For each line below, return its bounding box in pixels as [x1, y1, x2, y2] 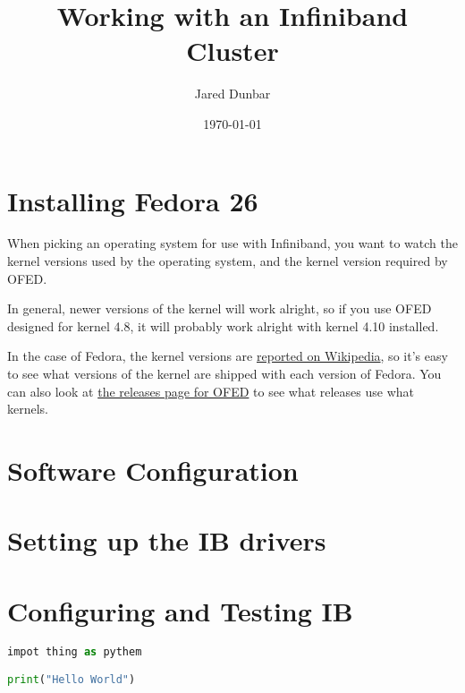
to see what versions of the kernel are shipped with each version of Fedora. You [7, 364, 442, 382]
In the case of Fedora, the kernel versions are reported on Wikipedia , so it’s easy [7, 346, 448, 365]
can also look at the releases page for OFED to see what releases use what [7, 381, 415, 400]
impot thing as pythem [7, 645, 142, 658]
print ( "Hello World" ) [7, 673, 136, 687]
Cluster [186, 32, 279, 69]
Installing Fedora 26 [7, 182, 258, 218]
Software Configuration [7, 451, 299, 488]
